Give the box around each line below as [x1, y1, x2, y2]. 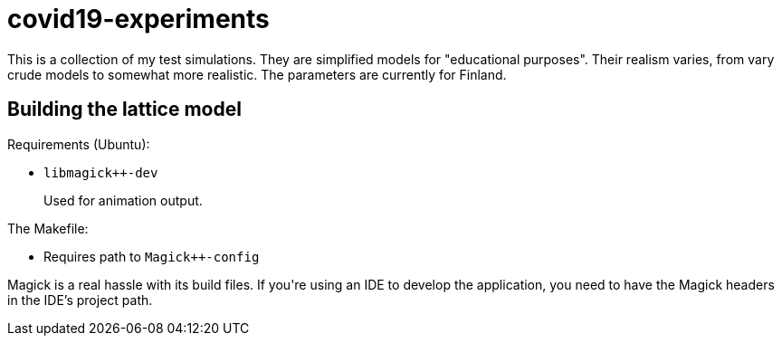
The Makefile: [7, 220, 89, 236]
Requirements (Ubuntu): [7, 136, 150, 152]
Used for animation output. [43, 192, 203, 208]
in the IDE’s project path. [7, 291, 153, 308]
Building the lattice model [7, 98, 242, 121]
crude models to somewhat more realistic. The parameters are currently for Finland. [7, 66, 507, 82]
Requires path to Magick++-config [43, 248, 260, 264]
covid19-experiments [7, 4, 270, 34]
